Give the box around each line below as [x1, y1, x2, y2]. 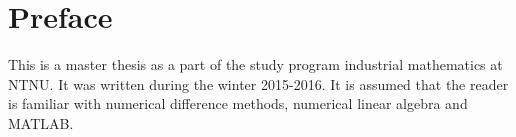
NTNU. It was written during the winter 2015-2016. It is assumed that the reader [8, 73, 509, 94]
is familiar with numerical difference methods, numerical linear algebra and [8, 93, 468, 114]
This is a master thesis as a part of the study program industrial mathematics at [8, 54, 503, 75]
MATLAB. [8, 112, 74, 133]
